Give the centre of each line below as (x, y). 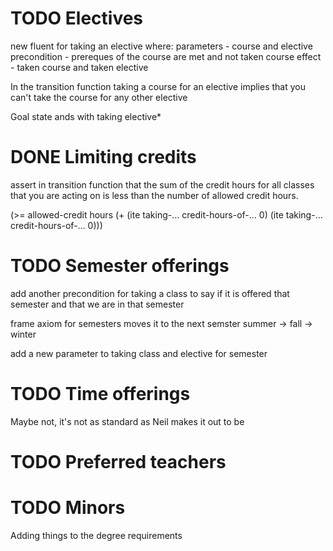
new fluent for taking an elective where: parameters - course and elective (161, 46)
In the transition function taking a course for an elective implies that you (158, 86)
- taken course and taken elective (79, 67)
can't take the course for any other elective (99, 97)
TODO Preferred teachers (118, 461)
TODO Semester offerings (120, 266)
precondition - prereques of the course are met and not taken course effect (166, 56)
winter (23, 334)
